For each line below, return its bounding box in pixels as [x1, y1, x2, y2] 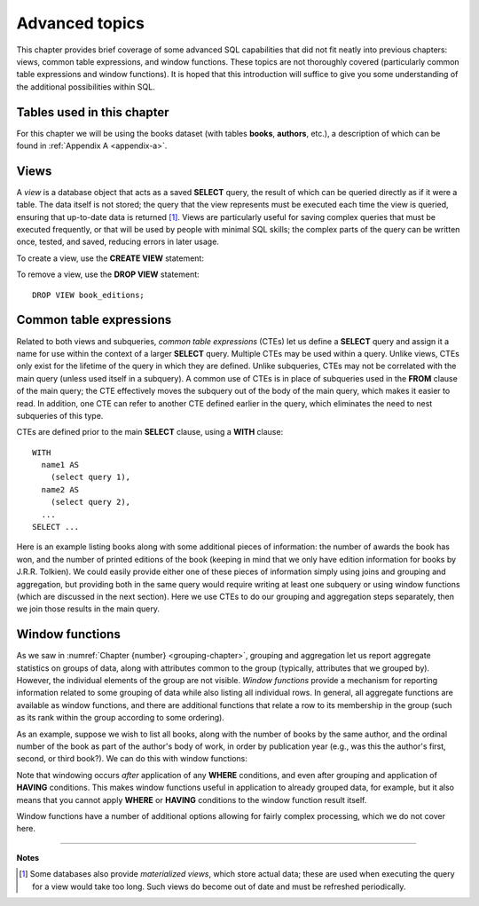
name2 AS [41, 485, 80, 494]
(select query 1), [50, 472, 131, 483]
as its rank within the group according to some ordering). [16, 713, 225, 723]
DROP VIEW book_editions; [32, 289, 145, 300]
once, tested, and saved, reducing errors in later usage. [16, 236, 219, 248]
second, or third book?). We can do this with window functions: [16, 753, 247, 764]
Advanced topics [16, 13, 145, 33]
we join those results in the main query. [16, 603, 160, 614]
